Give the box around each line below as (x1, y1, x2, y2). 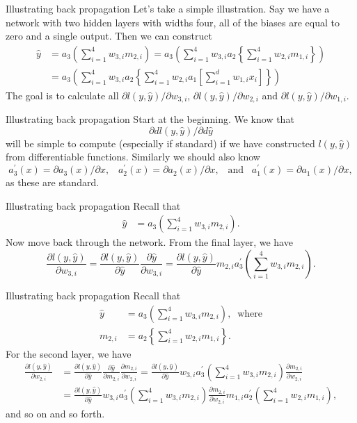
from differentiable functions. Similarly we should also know (6, 149, 260, 164)
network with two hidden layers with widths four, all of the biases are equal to (6, 15, 340, 29)
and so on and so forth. (6, 406, 105, 420)
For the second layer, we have (6, 346, 132, 360)
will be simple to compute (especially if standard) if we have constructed (6, 135, 315, 150)
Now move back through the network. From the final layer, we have (6, 235, 293, 249)
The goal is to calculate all (6, 88, 119, 102)
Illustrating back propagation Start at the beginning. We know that (6, 112, 294, 126)
